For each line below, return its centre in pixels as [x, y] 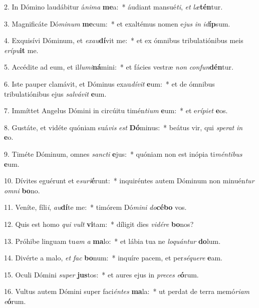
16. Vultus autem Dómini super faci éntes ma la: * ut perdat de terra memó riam [127, 291]
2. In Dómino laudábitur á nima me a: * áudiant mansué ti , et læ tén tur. [113, 7]
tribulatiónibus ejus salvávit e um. [55, 93]
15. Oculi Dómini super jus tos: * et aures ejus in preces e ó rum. [101, 274]
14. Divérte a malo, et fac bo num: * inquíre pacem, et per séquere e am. [113, 258]
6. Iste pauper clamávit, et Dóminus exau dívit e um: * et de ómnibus [109, 83]
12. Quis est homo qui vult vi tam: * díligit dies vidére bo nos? [99, 224]
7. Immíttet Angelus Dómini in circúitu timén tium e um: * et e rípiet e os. [116, 110]
